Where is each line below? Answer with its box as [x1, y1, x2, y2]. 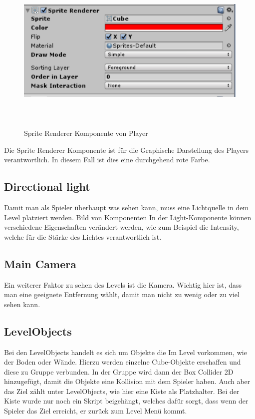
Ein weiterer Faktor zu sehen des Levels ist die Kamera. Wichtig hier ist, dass [4, 279, 242, 290]
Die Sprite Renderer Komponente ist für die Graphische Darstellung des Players [4, 144, 249, 155]
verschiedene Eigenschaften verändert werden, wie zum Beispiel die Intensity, [4, 222, 239, 232]
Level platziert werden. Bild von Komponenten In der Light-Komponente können [4, 212, 252, 222]
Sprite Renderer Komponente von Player [24, 127, 148, 138]
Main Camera [4, 256, 76, 271]
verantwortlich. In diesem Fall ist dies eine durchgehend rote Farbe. [4, 154, 210, 165]
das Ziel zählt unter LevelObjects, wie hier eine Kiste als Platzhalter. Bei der [4, 386, 240, 396]
